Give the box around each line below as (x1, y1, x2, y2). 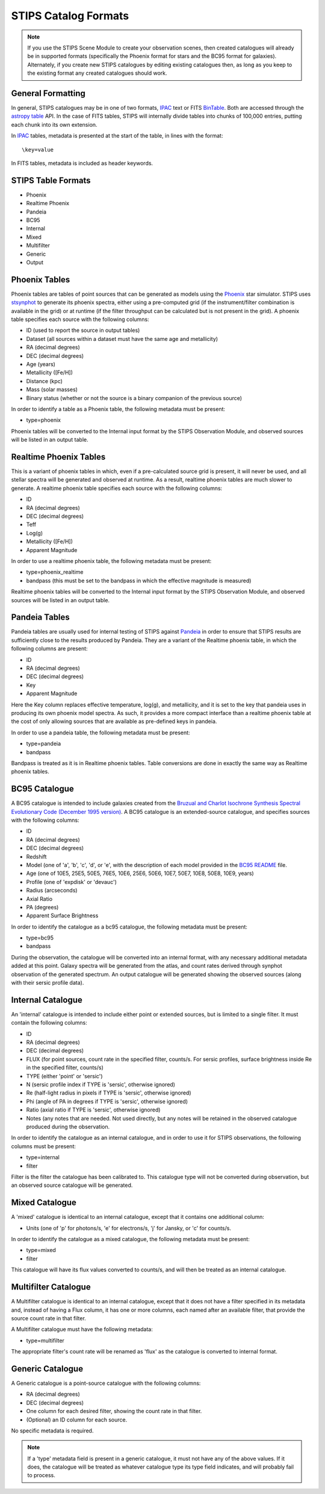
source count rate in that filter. (11, 1314, 87, 1321)
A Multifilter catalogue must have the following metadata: (11, 1326, 153, 1333)
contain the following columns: (11, 1019, 87, 1026)
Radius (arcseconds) (26, 887, 78, 894)
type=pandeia (26, 740, 61, 748)
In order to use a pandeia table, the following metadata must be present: (11, 729, 190, 736)
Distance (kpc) (26, 377, 63, 384)
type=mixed (26, 1247, 57, 1254)
